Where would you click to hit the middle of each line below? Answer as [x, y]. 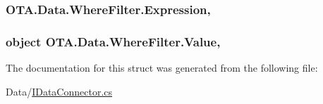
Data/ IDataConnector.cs [59, 91]
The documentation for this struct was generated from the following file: [162, 68]
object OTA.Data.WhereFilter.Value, [113, 41]
